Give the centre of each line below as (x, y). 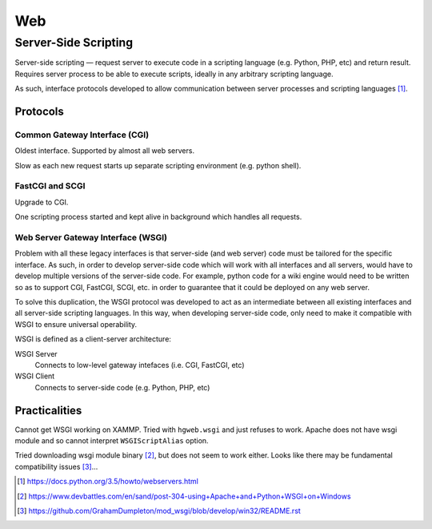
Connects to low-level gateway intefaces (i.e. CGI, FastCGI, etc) (140, 365)
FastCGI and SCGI (50, 186)
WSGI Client (35, 376)
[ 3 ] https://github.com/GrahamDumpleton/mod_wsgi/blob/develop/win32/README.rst (159, 511)
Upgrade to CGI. (42, 202)
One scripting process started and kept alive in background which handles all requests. (158, 217)
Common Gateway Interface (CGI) (82, 135)
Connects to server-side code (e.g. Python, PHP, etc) (122, 387)
